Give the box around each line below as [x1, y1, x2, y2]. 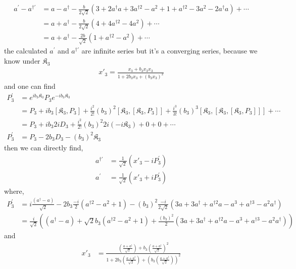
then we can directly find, [4, 142, 83, 152]
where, [4, 185, 24, 196]
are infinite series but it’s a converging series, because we [81, 45, 258, 56]
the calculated [4, 45, 47, 56]
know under [4, 55, 40, 66]
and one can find [4, 81, 56, 91]
